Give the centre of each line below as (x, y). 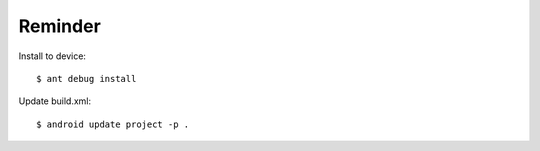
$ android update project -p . (113, 124)
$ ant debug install (86, 78)
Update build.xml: (55, 101)
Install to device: (52, 56)
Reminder (60, 26)
